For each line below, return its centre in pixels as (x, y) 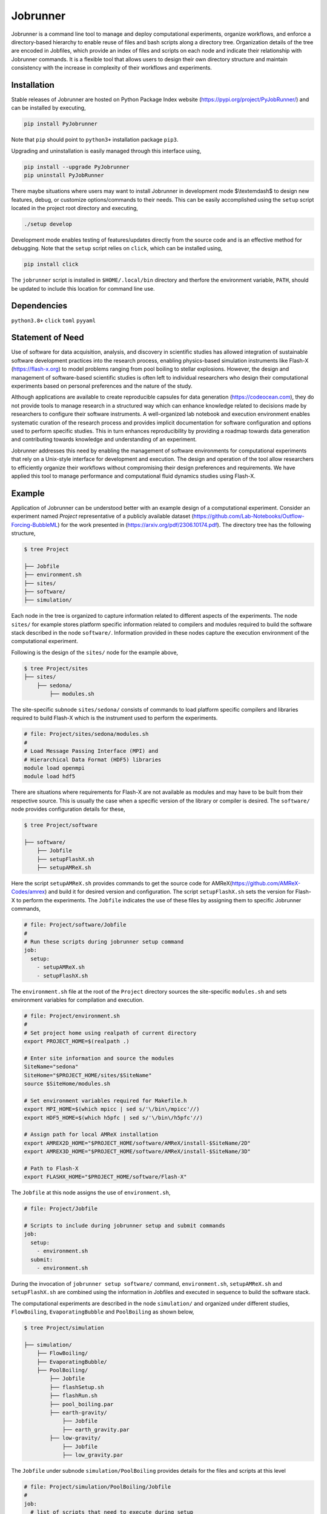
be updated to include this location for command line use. (83, 288)
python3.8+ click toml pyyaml (54, 320)
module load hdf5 (50, 776)
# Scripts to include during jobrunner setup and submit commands (124, 1226)
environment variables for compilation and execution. (78, 1000)
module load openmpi (54, 768)
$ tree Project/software (61, 825)
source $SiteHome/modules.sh (67, 1084)
